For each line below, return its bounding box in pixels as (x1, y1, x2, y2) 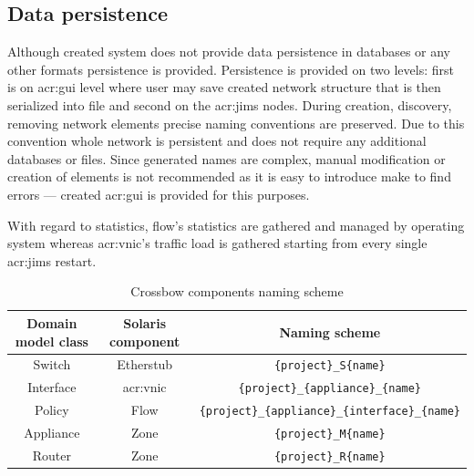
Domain (26, 313, 77, 332)
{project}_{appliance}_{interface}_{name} (199, 405, 460, 419)
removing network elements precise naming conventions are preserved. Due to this (7, 113, 465, 132)
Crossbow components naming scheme (130, 282, 344, 301)
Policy (35, 400, 69, 419)
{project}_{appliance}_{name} (238, 382, 422, 396)
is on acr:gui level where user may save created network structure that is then (7, 78, 441, 97)
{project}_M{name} (273, 428, 386, 441)
